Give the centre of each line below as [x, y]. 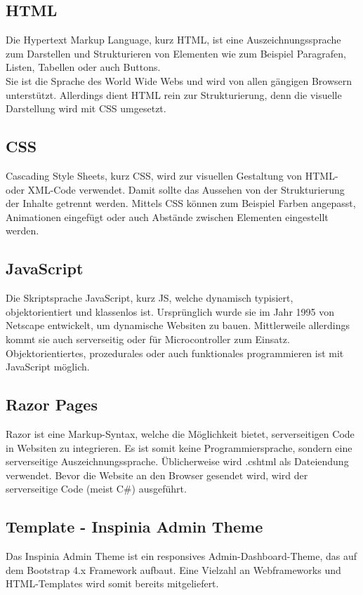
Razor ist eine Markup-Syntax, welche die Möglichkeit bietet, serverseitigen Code [180, 433]
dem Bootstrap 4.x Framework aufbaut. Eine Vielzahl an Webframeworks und [173, 569]
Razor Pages [52, 405]
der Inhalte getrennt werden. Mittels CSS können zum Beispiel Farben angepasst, [181, 203]
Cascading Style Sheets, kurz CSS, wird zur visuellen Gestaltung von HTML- [172, 175]
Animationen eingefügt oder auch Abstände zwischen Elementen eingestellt [167, 216]
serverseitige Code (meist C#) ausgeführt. [96, 489]
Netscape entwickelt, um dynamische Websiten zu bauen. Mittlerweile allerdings [178, 325]
